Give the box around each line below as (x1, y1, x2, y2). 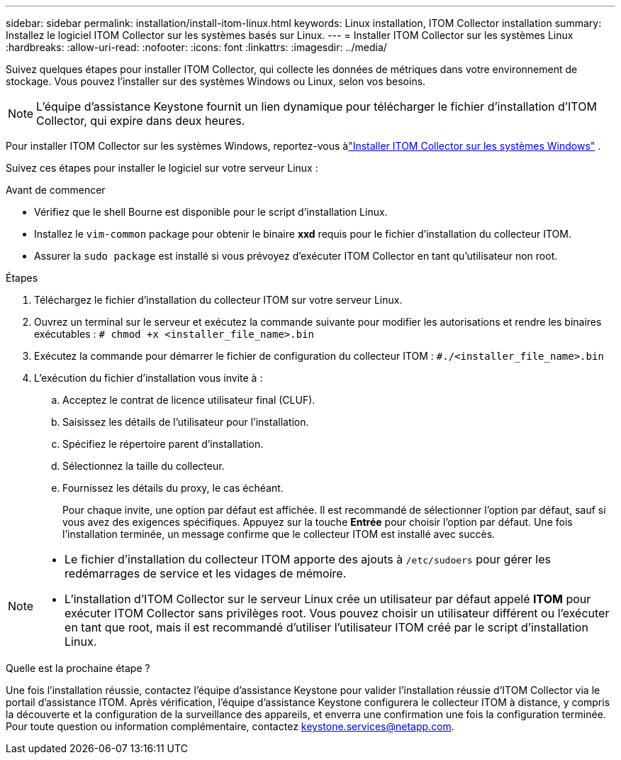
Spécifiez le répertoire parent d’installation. (62, 438, 264, 450)
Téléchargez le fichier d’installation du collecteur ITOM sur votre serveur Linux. (34, 294, 403, 306)
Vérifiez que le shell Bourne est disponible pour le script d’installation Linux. (34, 206, 388, 218)
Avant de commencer (6, 184, 106, 196)
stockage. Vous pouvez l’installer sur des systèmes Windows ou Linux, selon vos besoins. (6, 75, 426, 87)
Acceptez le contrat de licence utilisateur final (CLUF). (62, 394, 315, 406)
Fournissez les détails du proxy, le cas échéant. (62, 482, 284, 494)
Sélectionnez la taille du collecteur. (62, 460, 225, 472)
